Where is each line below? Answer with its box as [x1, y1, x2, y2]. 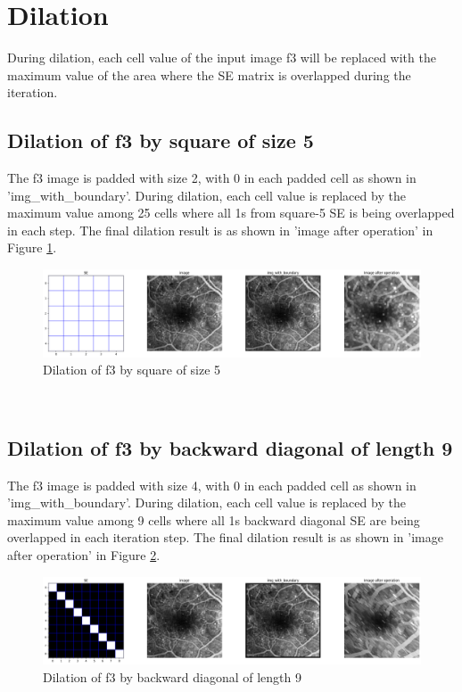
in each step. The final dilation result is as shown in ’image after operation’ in [7, 220, 433, 239]
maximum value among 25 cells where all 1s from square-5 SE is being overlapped [7, 203, 455, 222]
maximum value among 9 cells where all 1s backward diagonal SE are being [7, 510, 420, 529]
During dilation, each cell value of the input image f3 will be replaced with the [7, 48, 436, 67]
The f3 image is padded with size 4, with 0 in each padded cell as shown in [7, 475, 417, 494]
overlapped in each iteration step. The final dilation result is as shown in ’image [7, 528, 443, 547]
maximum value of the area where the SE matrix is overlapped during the [7, 65, 411, 84]
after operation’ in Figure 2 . [7, 545, 161, 564]
